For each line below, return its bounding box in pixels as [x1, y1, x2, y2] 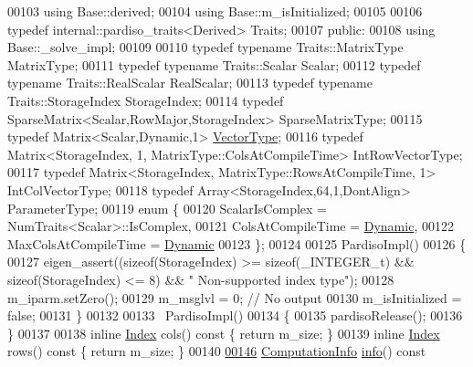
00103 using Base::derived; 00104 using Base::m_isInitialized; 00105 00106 [7, 2, 423, 20]
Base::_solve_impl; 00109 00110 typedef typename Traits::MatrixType [7, 37, 404, 57]
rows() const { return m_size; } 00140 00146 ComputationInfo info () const [7, 341, 426, 361]
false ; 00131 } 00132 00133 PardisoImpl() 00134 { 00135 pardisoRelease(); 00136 [7, 306, 463, 325]
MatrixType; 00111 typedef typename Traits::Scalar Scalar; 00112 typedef [7, 55, 421, 74]
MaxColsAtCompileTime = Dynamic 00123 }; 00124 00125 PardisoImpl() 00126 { [7, 234, 467, 253]
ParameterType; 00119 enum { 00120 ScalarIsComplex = [7, 198, 327, 217]
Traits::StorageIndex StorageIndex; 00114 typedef [7, 90, 284, 110]
